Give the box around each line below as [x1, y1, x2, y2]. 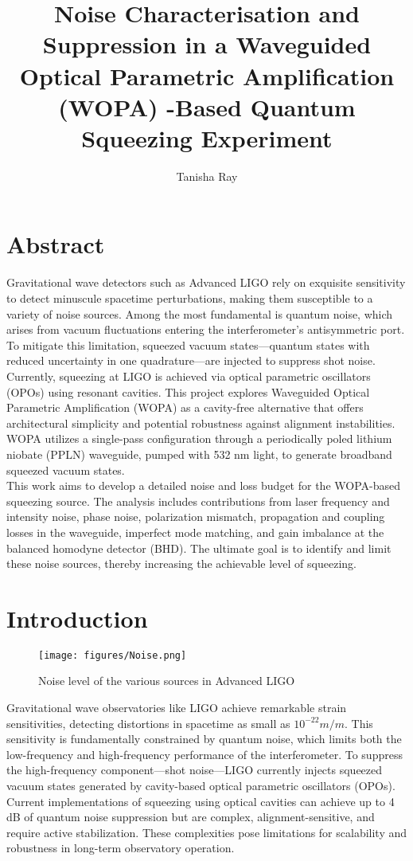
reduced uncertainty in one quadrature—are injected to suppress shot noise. [6, 352, 376, 369]
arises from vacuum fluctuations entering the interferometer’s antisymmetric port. [6, 321, 405, 338]
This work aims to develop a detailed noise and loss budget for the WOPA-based [6, 477, 400, 494]
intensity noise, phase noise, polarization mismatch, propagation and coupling [6, 508, 385, 525]
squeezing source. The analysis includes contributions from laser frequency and [6, 492, 390, 509]
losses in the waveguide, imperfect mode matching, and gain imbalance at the [6, 523, 384, 540]
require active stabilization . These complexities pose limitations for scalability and [6, 824, 407, 840]
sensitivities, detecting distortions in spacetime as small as [6, 714, 290, 731]
